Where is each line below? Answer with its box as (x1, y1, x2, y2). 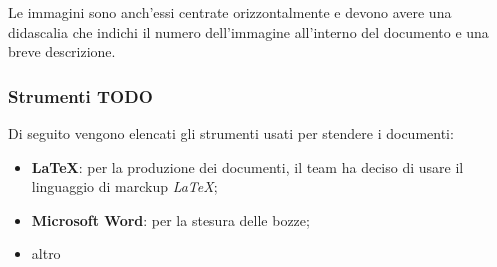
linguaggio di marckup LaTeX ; (31, 176, 218, 197)
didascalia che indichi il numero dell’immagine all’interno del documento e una (8, 21, 489, 42)
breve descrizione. (8, 41, 116, 62)
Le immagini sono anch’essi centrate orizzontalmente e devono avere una (8, 2, 452, 22)
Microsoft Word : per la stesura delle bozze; (31, 209, 310, 230)
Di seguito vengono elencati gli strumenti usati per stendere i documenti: (8, 123, 454, 143)
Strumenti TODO (8, 83, 153, 108)
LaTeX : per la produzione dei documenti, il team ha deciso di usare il (31, 156, 464, 177)
